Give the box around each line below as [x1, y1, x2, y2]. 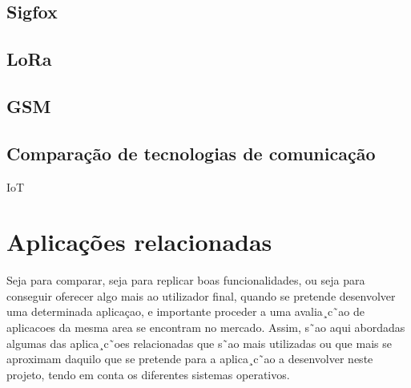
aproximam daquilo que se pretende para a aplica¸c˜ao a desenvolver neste [6, 350, 373, 367]
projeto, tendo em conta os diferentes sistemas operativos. [6, 366, 290, 382]
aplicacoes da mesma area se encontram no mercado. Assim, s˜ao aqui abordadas [6, 319, 405, 336]
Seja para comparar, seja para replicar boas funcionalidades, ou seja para [6, 272, 365, 289]
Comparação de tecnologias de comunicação [6, 140, 376, 165]
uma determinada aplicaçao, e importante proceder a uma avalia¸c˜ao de [6, 303, 365, 320]
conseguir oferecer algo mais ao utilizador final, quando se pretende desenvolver [6, 287, 396, 304]
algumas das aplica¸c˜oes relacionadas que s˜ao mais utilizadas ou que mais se [6, 334, 392, 351]
